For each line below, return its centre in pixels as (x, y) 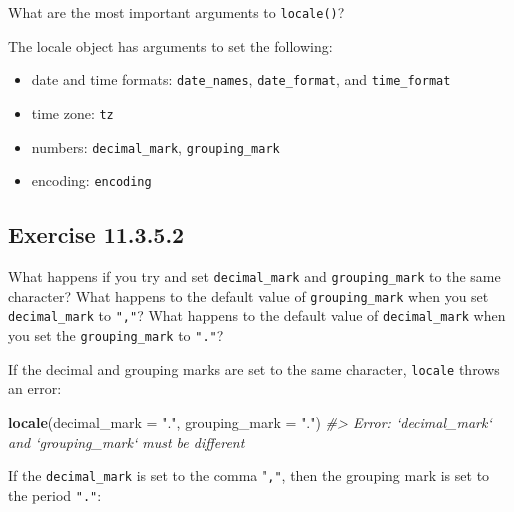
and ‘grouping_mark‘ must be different (126, 441)
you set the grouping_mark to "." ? (116, 335)
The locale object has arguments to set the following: (170, 45)
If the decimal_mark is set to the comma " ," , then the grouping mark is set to (249, 475)
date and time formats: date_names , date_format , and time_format (241, 79)
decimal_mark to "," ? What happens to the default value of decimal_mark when (257, 315)
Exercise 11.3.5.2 (96, 234)
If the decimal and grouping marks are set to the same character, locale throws (254, 368)
